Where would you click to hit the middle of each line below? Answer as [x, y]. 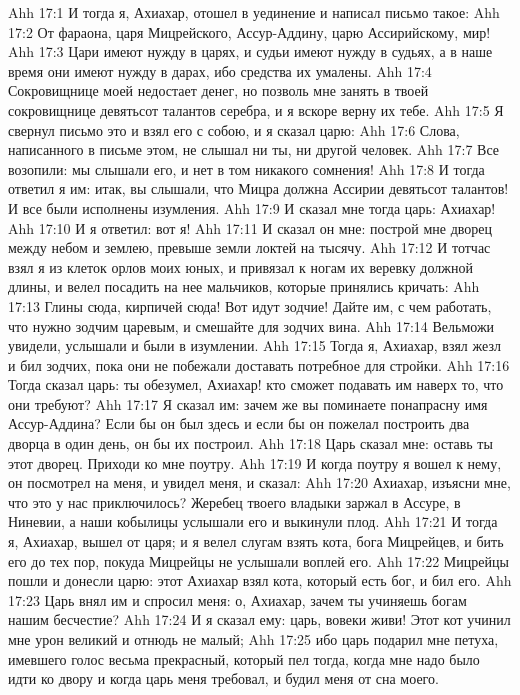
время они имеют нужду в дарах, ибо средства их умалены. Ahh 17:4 [220, 70]
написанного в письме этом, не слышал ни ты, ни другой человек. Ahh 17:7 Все [253, 149]
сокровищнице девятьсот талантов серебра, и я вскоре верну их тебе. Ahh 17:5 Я [256, 109]
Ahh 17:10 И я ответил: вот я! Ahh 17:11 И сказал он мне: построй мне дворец [250, 227]
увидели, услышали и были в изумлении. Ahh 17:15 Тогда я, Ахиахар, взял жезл [254, 345]
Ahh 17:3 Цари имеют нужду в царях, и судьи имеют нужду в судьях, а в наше [250, 51]
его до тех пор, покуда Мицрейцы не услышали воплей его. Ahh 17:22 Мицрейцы [258, 560]
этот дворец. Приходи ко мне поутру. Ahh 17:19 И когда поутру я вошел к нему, [255, 462]
